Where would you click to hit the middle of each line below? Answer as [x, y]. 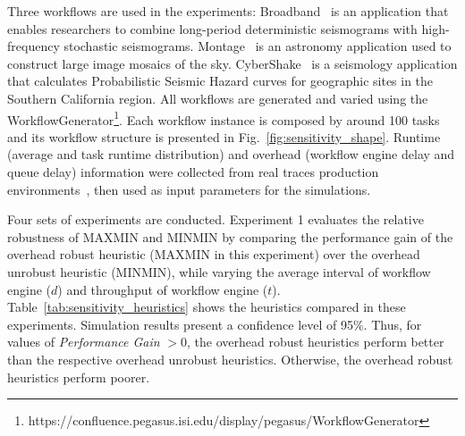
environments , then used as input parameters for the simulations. [189, 189]
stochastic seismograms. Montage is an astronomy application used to [258, 46]
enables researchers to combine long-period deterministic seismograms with [212, 28]
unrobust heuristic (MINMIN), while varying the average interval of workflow [219, 271]
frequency [34, 46]
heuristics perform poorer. [79, 377]
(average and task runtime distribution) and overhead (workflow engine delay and [231, 154]
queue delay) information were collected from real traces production [193, 172]
